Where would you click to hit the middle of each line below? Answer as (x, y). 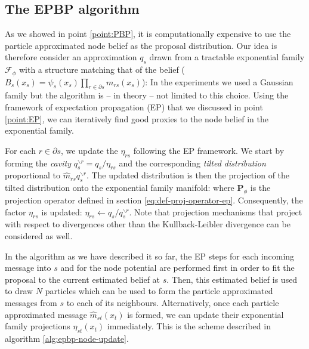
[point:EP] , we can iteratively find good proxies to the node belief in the (137, 118)
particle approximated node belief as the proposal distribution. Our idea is (141, 45)
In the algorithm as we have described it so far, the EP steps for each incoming (150, 256)
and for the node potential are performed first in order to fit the (177, 268)
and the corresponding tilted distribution (192, 163)
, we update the (89, 150)
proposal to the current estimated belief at (83, 279)
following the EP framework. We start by (209, 150)
